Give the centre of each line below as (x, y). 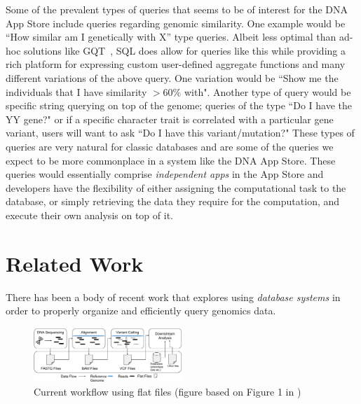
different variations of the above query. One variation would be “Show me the (172, 77)
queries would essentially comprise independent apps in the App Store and (165, 174)
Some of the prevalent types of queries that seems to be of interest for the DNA (177, 9)
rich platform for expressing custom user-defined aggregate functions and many (176, 64)
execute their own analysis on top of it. (89, 215)
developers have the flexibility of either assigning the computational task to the (176, 187)
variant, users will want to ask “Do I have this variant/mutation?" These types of (180, 133)
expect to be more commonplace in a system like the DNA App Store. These (171, 160)
